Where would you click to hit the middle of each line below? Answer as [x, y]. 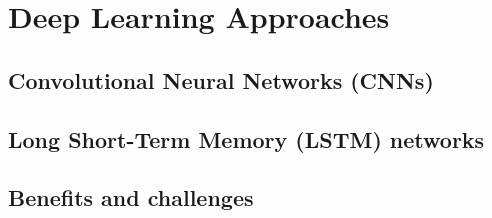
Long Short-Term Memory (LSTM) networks [246, 138]
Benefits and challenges [131, 197]
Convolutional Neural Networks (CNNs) [221, 79]
